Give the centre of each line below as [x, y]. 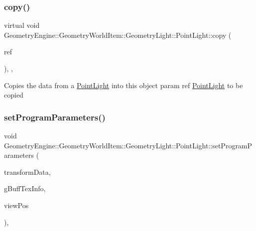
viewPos [16, 205]
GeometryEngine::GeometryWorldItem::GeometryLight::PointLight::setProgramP [128, 145]
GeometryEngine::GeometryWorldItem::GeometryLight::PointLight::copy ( [118, 35]
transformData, [27, 172]
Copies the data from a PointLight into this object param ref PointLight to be [124, 85]
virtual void [22, 25]
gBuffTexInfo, [25, 188]
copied [14, 95]
